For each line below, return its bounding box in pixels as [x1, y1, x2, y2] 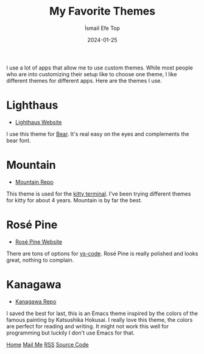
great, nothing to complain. [6, 256, 74, 263]
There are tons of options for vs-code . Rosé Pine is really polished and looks [6, 250, 199, 257]
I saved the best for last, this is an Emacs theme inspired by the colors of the [6, 310, 198, 317]
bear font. [6, 136, 31, 144]
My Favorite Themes [49, 4, 156, 18]
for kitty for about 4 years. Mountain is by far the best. [6, 196, 142, 204]
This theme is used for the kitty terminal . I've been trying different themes [6, 190, 191, 197]
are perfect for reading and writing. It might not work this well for [6, 322, 169, 330]
